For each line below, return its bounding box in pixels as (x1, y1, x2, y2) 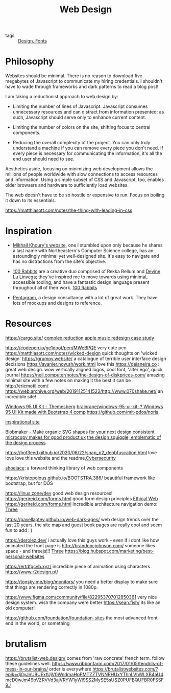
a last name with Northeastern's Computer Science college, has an (12, 248, 154, 254)
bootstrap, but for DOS (5, 480, 53, 486)
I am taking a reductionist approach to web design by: (5, 94, 118, 100)
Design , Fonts (18, 38, 47, 44)
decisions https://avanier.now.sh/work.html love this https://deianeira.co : (5, 361, 160, 367)
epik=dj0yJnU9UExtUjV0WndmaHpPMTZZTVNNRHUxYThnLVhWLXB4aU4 (5, 671, 163, 677)
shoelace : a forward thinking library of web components (5, 465, 124, 471)
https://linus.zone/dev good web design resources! (5, 490, 113, 496)
